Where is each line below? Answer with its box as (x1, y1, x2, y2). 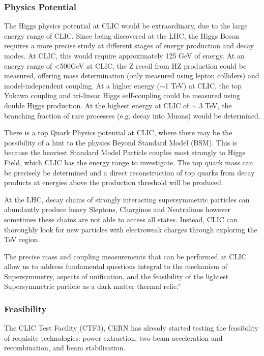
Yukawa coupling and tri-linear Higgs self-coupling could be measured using (4, 90, 241, 101)
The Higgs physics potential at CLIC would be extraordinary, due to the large (4, 20, 248, 31)
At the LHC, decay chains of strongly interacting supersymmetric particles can (4, 194, 250, 204)
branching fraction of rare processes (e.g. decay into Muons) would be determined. (4, 110, 260, 121)
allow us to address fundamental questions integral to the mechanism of (4, 261, 227, 272)
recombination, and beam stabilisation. (4, 342, 126, 353)
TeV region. (4, 234, 40, 245)
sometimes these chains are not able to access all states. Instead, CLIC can (4, 214, 238, 224)
